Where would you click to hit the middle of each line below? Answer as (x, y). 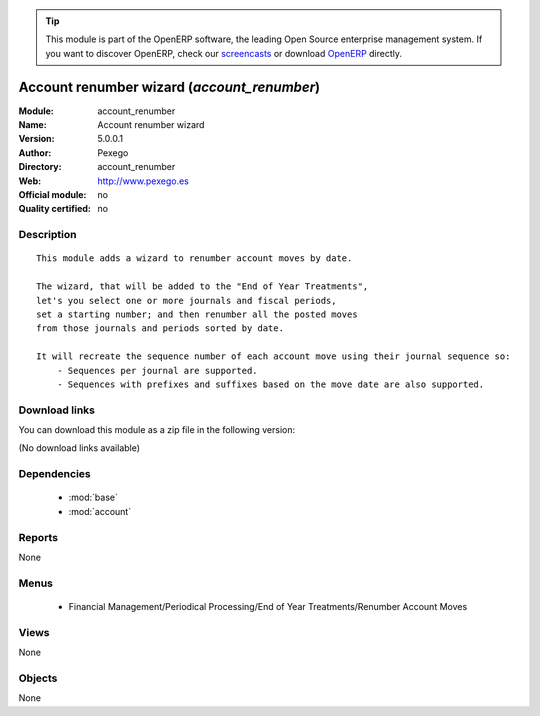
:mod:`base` (93, 497)
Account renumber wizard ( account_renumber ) (169, 86)
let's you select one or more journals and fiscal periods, (186, 300)
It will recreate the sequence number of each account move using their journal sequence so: (273, 356)
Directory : (40, 167)
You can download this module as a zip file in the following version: (157, 430)
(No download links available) (79, 448)
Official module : (52, 195)
